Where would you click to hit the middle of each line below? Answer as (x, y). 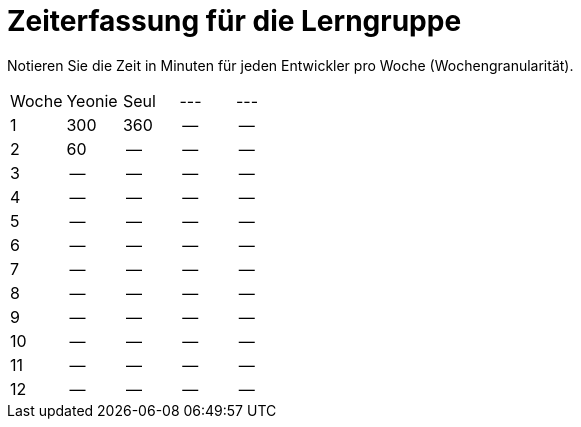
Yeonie (92, 100)
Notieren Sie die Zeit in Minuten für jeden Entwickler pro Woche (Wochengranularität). (290, 65)
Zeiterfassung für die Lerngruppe (234, 21)
